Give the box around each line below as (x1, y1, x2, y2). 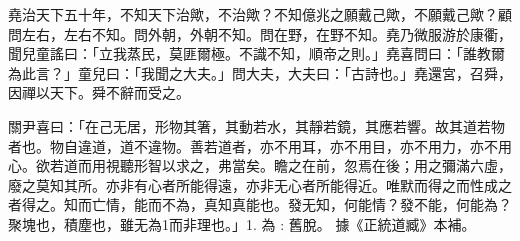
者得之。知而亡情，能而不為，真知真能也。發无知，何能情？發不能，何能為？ (8, 194, 512, 215)
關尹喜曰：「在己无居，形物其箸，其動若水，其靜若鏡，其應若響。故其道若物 (8, 115, 505, 136)
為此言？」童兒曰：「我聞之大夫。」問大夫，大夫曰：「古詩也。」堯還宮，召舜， (8, 62, 512, 83)
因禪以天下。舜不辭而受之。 (8, 82, 190, 103)
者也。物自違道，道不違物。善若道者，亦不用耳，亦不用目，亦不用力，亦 (8, 135, 484, 156)
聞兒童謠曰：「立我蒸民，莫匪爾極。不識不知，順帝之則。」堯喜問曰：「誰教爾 (8, 43, 505, 64)
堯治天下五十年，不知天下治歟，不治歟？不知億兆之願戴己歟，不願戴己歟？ (8, 4, 498, 24)
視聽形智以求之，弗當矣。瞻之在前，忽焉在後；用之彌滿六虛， (105, 155, 512, 176)
